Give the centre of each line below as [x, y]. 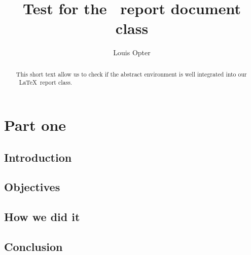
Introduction [38, 157]
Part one [35, 125]
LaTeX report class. [46, 82]
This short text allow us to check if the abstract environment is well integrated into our [131, 74]
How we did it [42, 217]
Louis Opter [132, 52]
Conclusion [33, 246]
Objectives [32, 187]
